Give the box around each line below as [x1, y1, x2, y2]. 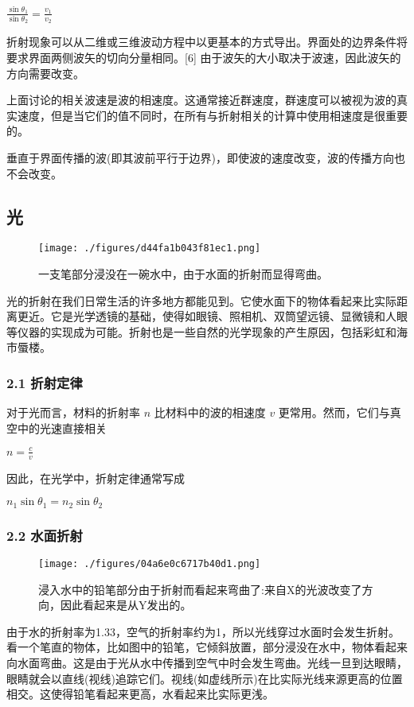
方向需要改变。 [6, 64, 84, 81]
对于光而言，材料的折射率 [6, 404, 140, 421]
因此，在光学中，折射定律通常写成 [6, 469, 185, 486]
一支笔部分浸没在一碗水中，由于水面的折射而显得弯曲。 [38, 266, 328, 282]
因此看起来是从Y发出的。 [60, 596, 192, 613]
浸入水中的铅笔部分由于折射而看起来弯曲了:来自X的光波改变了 [38, 581, 362, 597]
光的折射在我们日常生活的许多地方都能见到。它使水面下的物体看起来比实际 [6, 292, 396, 309]
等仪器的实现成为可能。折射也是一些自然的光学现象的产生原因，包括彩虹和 [6, 323, 396, 340]
